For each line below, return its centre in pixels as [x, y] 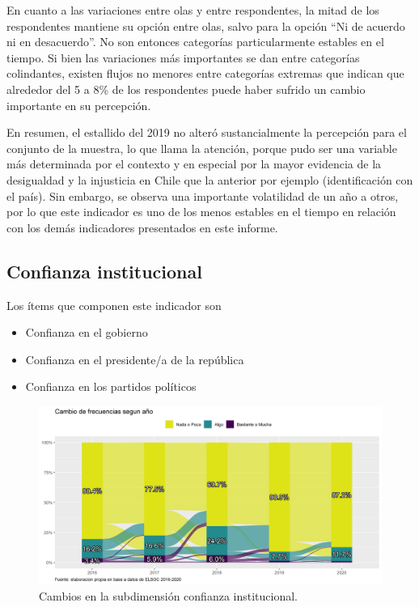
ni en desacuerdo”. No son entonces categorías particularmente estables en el [195, 42]
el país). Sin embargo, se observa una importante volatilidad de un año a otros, [203, 195]
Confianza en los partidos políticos [111, 386]
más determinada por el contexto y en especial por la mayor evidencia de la [194, 164]
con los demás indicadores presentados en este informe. [142, 227]
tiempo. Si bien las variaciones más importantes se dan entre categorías [183, 57]
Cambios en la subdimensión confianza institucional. [168, 595]
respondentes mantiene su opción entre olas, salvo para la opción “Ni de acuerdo [206, 25]
